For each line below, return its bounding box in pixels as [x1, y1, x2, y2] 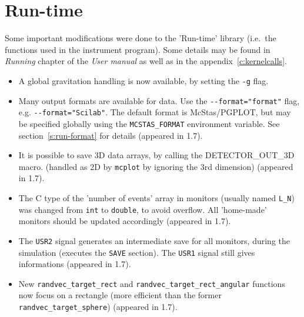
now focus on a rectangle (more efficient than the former [18, 289, 222, 301]
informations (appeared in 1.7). [18, 258, 131, 270]
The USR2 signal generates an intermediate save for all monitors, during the [18, 234, 290, 246]
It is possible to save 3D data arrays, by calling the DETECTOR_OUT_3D [18, 149, 295, 161]
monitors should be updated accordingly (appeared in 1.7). [18, 215, 231, 227]
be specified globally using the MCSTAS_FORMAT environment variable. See [18, 117, 280, 129]
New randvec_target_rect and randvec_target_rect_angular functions [18, 277, 285, 289]
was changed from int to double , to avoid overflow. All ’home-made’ [18, 203, 267, 215]
